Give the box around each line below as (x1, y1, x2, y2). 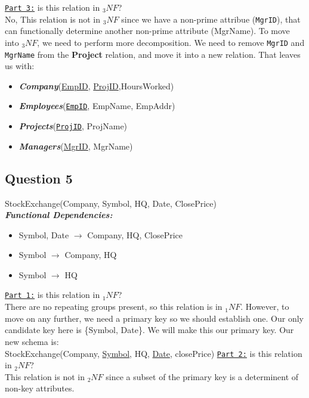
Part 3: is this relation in (5, 1, 100, 13)
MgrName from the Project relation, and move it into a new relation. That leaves (5, 48, 301, 60)
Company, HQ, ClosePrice (87, 228, 183, 241)
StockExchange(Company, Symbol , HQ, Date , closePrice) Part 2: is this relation (5, 347, 302, 359)
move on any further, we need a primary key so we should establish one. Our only (5, 312, 304, 324)
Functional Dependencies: (5, 209, 113, 221)
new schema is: (5, 335, 59, 347)
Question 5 (5, 169, 73, 187)
